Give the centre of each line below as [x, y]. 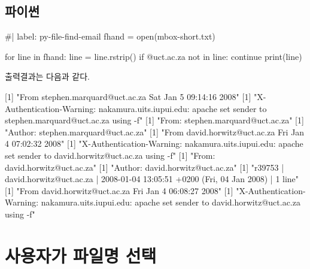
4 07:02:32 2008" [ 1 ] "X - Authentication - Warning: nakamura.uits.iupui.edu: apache [154, 143]
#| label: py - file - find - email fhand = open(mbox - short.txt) [110, 36]
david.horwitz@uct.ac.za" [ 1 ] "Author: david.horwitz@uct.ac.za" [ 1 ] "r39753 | [145, 167]
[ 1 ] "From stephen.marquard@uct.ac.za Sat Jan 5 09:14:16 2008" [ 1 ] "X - [136, 96]
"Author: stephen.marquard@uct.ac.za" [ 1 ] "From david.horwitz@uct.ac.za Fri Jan [155, 132]
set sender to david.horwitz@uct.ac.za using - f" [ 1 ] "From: [110, 155]
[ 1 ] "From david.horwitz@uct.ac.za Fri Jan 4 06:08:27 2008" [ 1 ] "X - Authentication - [155, 190]
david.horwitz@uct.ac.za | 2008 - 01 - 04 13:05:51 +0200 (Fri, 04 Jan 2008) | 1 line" [152, 179]
